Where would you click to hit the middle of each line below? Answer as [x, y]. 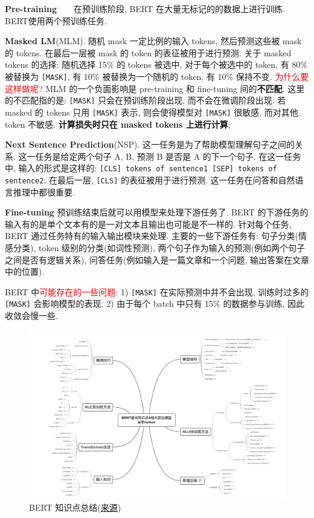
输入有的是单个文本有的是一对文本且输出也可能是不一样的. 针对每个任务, [148, 224]
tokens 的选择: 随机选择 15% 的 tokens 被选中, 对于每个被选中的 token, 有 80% [156, 64]
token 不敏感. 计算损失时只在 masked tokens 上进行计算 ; [118, 124]
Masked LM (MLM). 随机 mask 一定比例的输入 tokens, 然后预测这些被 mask [153, 41]
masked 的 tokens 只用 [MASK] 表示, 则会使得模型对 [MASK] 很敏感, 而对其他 [152, 112]
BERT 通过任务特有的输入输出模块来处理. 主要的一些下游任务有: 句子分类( [152, 236]
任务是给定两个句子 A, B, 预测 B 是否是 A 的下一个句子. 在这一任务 [168, 156]
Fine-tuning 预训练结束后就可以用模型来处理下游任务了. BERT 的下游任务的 [157, 212]
